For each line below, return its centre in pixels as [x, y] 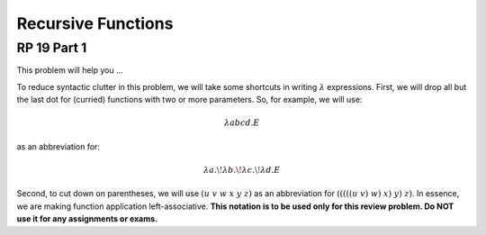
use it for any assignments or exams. [87, 219]
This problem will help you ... [70, 70]
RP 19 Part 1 [52, 48]
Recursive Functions [95, 23]
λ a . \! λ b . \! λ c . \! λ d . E [242, 170]
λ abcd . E [242, 123]
